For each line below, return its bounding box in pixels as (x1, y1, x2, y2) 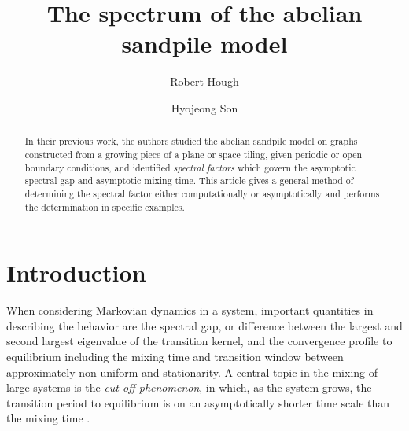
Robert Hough (170, 73, 239, 90)
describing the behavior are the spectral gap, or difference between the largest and (6, 317, 403, 333)
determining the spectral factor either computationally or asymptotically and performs (24, 186, 380, 200)
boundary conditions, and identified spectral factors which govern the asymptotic (24, 160, 356, 174)
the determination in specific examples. (24, 200, 185, 213)
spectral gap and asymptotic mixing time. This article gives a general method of (24, 174, 354, 187)
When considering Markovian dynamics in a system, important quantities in (6, 302, 374, 319)
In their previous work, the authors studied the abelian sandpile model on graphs (24, 134, 358, 148)
